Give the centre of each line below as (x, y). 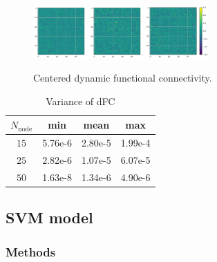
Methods (31, 251)
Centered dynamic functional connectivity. (123, 78)
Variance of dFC (81, 101)
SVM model (49, 217)
